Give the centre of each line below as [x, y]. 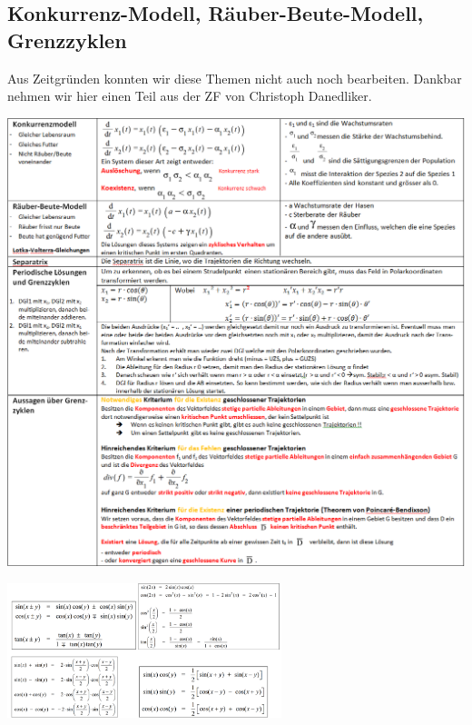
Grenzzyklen [67, 40]
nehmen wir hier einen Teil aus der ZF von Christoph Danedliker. [190, 96]
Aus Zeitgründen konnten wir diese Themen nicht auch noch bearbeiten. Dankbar [235, 78]
